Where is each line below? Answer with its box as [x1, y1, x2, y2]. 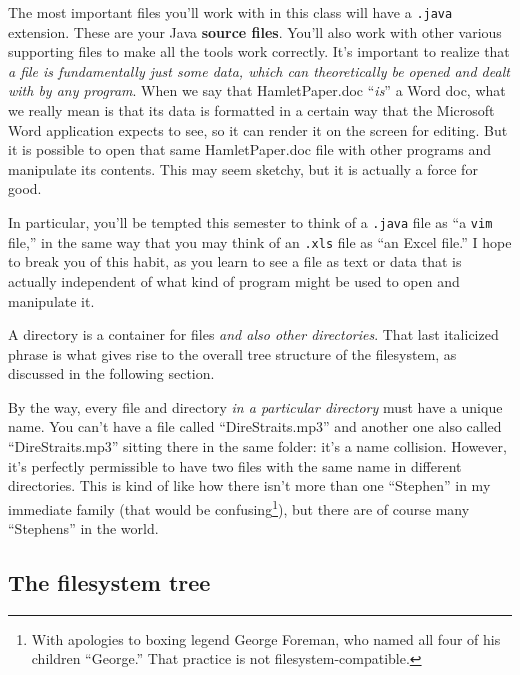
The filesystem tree [8, 567, 211, 598]
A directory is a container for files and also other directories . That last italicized [8, 324, 499, 345]
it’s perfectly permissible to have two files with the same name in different [8, 455, 462, 476]
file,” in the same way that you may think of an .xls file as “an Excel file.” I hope [8, 231, 512, 252]
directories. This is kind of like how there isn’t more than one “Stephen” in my [8, 475, 491, 496]
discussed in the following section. [8, 363, 215, 384]
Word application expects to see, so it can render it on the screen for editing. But [8, 119, 508, 140]
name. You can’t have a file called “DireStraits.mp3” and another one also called [8, 416, 502, 437]
